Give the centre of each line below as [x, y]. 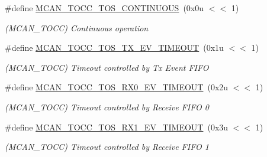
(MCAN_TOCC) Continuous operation [77, 27]
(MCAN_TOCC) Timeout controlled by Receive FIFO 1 [107, 147]
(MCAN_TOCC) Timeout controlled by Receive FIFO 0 [107, 107]
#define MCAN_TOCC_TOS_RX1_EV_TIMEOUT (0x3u [117, 127]
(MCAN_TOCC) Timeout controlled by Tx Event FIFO [107, 67]
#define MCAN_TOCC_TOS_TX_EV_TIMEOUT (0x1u [114, 48]
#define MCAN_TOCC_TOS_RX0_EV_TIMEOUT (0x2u [117, 87]
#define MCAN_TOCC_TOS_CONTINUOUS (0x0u [104, 8]
